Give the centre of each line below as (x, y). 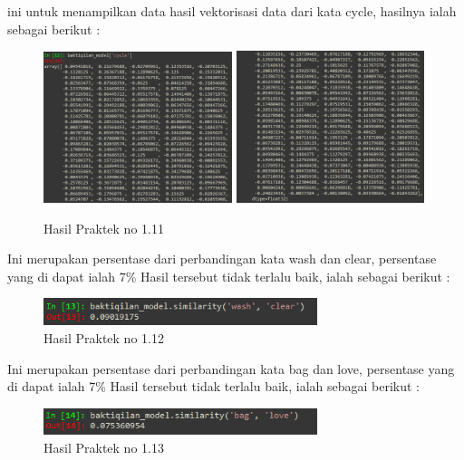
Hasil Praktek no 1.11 (104, 228)
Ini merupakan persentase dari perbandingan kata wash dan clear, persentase (222, 259)
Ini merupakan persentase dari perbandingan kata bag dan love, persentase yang (231, 368)
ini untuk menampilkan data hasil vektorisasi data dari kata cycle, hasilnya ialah (232, 11)
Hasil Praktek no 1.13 (104, 448)
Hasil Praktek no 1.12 (104, 337)
